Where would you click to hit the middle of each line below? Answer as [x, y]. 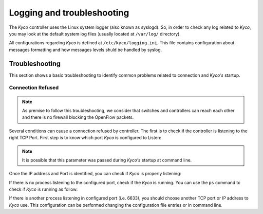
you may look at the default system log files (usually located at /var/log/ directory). [95, 34]
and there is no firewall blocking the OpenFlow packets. [78, 117]
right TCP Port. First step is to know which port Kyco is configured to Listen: [85, 138]
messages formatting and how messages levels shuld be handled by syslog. [85, 50]
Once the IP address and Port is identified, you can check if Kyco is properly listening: [95, 174]
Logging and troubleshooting [69, 13]
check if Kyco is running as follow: [43, 189]
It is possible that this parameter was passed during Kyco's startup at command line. [107, 160]
